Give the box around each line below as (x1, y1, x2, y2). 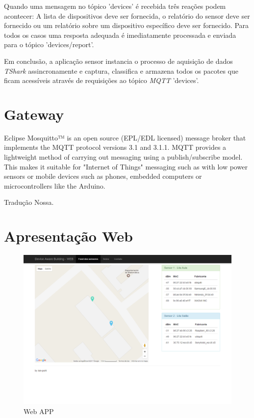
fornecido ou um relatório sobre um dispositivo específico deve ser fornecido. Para (4, 20, 249, 30)
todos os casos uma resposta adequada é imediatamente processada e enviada (4, 29, 236, 40)
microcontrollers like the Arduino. (4, 180, 105, 191)
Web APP (24, 406, 54, 416)
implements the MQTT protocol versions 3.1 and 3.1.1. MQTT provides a (4, 142, 227, 152)
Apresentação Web (4, 226, 133, 246)
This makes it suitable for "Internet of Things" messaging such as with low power (4, 161, 248, 171)
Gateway (4, 104, 64, 124)
